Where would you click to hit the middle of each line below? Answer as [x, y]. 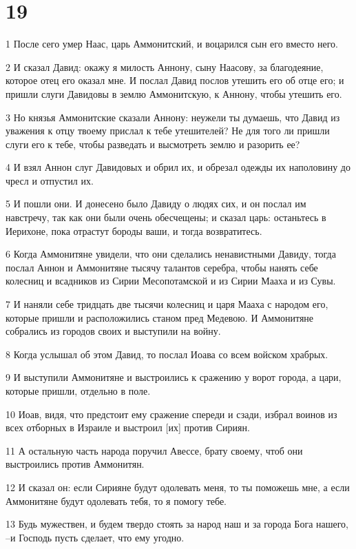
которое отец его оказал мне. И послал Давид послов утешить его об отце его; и [175, 80]
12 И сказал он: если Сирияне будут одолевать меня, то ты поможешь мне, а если [178, 487]
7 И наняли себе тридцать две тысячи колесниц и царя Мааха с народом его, [167, 304]
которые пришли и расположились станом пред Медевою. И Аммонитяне [160, 317]
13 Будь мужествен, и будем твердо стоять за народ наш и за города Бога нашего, [177, 524]
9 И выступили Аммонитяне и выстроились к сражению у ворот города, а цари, [174, 377]
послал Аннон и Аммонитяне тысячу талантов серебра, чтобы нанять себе [162, 267]
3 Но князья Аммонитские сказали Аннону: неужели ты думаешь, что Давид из [173, 117]
